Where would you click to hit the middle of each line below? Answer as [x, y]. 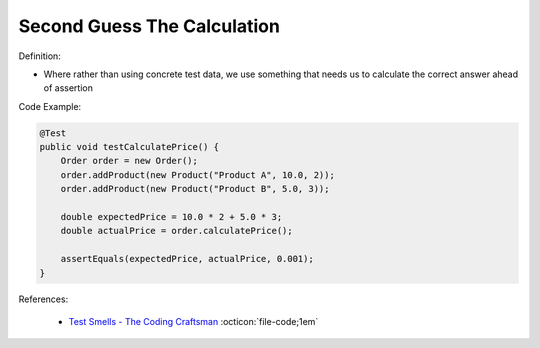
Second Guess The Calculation [149, 26]
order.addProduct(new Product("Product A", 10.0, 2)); [197, 174]
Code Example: [50, 106]
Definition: [40, 56]
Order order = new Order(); [129, 161]
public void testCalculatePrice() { [129, 147]
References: [43, 299]
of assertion [68, 88]
